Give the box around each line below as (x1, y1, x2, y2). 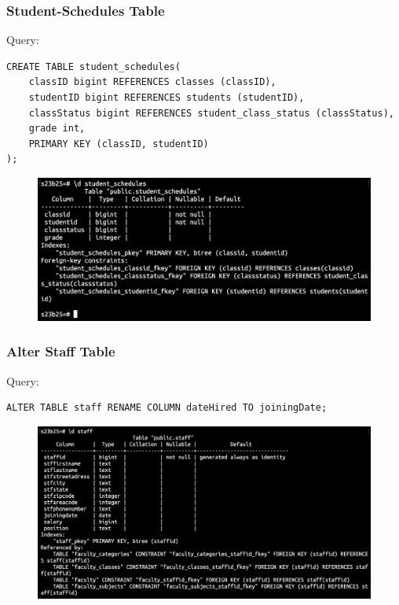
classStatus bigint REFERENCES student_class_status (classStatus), (28, 107, 394, 119)
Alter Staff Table (6, 341, 115, 361)
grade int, (28, 123, 86, 135)
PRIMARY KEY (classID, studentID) (28, 138, 209, 149)
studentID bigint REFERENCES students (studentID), (28, 92, 305, 103)
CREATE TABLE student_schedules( (6, 61, 181, 72)
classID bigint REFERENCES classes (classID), (28, 76, 276, 88)
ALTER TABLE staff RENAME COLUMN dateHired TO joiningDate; (6, 402, 328, 414)
